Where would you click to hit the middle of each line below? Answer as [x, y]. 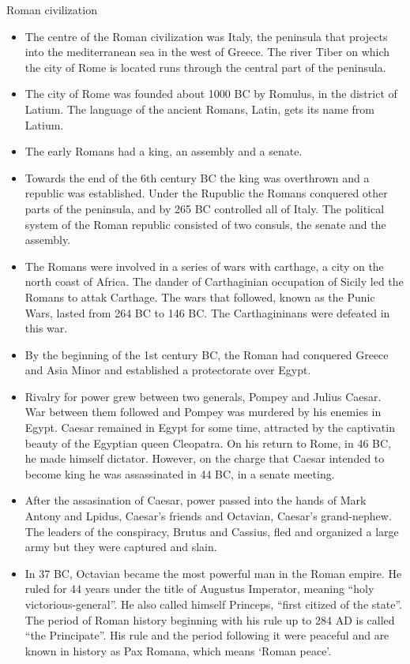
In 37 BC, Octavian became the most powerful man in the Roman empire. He [213, 573]
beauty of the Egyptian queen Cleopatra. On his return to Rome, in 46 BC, [208, 443]
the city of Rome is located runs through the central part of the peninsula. [205, 67]
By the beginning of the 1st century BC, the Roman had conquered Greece [207, 354]
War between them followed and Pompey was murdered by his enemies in [203, 412]
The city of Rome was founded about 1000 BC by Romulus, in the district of [211, 94]
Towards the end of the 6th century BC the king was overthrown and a [197, 177]
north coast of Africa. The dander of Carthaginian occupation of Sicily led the [214, 281]
